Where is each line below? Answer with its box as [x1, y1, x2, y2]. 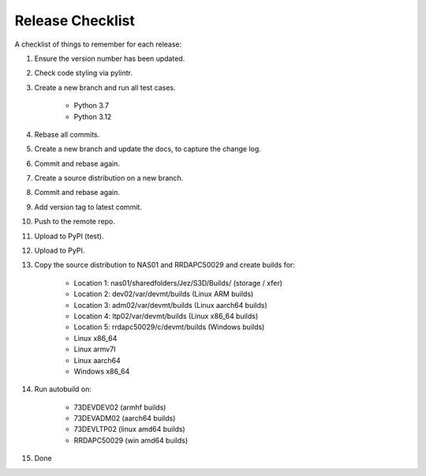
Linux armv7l [73, 344, 116, 354]
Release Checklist [14, 12, 136, 29]
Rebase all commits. [34, 129, 100, 139]
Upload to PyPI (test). [34, 231, 104, 241]
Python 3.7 [73, 101, 110, 111]
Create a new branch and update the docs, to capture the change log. [34, 144, 262, 154]
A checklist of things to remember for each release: [14, 39, 182, 49]
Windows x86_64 [73, 366, 130, 376]
